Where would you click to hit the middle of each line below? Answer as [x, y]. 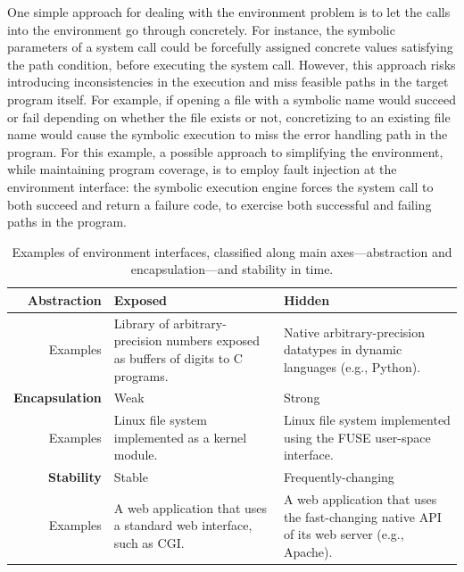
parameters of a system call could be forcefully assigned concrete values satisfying [230, 47]
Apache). [308, 551]
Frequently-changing [339, 477]
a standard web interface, [183, 525]
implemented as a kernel [180, 437]
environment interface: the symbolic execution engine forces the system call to [220, 186]
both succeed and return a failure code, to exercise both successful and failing [220, 204]
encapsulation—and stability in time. [232, 269]
